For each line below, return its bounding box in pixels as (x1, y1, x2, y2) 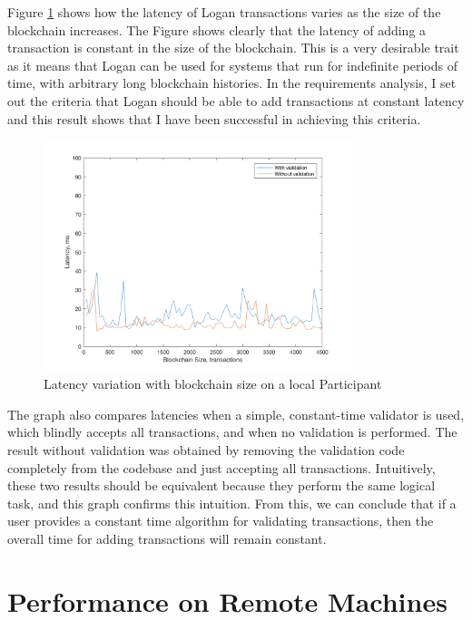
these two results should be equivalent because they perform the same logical (7, 476, 436, 495)
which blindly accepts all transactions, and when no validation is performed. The (7, 422, 457, 441)
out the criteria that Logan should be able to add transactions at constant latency (7, 91, 465, 110)
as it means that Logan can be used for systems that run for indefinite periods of (7, 55, 457, 74)
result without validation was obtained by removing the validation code (7, 440, 405, 459)
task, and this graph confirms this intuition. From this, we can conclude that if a (7, 493, 457, 512)
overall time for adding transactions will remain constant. (7, 528, 327, 547)
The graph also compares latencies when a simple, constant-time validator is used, (7, 404, 465, 423)
